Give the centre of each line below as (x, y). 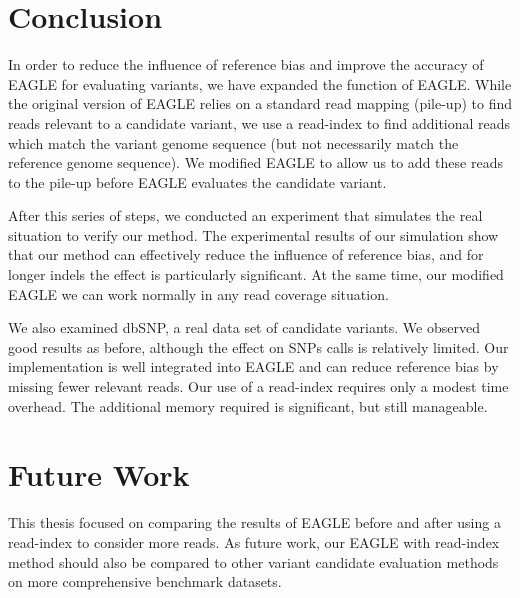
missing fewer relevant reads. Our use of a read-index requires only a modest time (258, 386)
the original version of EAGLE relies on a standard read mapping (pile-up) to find (260, 103)
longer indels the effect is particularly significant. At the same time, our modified (256, 274)
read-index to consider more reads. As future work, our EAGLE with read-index (254, 541)
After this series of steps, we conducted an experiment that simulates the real (245, 215)
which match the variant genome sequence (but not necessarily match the (233, 142)
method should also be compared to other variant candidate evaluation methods (253, 561)
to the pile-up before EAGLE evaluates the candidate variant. (197, 181)
